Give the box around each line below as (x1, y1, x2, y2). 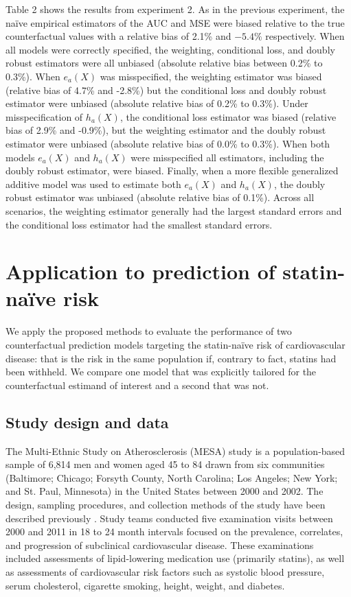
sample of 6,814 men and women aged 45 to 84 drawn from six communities (5, 457, 325, 471)
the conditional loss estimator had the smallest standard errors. (5, 217, 273, 231)
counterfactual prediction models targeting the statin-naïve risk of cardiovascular (5, 338, 346, 351)
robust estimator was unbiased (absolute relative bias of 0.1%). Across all (5, 190, 315, 204)
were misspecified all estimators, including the (131, 150, 324, 164)
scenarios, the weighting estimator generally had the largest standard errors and (5, 203, 342, 218)
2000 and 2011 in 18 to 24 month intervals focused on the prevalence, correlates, (5, 524, 343, 539)
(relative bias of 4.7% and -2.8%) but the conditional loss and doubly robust (5, 82, 327, 97)
